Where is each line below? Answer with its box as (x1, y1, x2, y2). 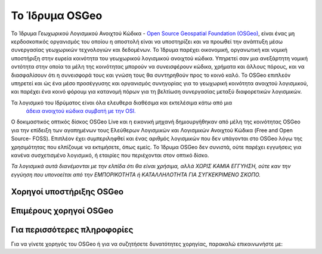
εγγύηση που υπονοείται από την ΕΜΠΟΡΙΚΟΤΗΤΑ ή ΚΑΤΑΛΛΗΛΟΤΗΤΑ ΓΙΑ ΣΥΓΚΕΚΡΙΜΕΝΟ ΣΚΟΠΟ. (11, 171, 261, 178)
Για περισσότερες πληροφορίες (11, 224, 134, 235)
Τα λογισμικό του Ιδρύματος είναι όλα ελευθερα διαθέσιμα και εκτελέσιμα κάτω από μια (11, 99, 233, 106)
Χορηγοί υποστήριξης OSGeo (11, 187, 124, 197)
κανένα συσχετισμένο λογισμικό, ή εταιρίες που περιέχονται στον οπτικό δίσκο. (11, 152, 209, 159)
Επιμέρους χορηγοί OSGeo (11, 206, 113, 216)
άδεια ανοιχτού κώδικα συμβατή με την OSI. (26, 107, 137, 114)
